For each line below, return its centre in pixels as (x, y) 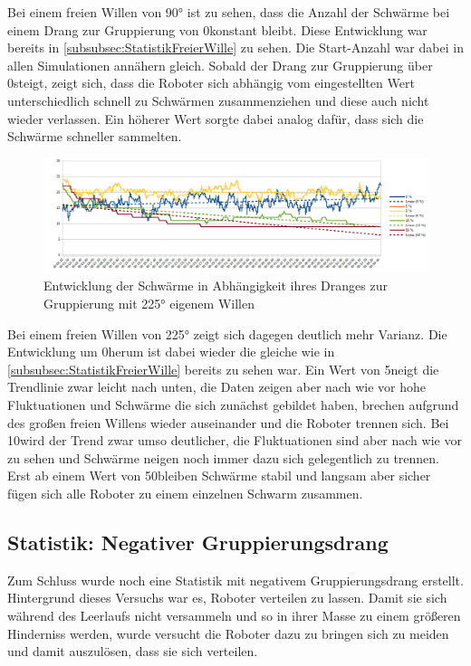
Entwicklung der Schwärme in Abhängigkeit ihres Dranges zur (216, 285)
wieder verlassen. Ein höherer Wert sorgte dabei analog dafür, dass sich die (216, 118)
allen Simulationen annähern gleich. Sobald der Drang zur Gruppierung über (220, 65)
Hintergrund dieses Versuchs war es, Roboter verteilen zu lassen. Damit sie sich (227, 598)
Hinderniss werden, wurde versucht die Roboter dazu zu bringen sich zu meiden (228, 633)
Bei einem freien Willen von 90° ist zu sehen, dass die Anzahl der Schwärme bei (229, 12)
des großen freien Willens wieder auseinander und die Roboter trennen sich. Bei (228, 422)
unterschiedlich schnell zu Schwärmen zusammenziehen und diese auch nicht (218, 100)
